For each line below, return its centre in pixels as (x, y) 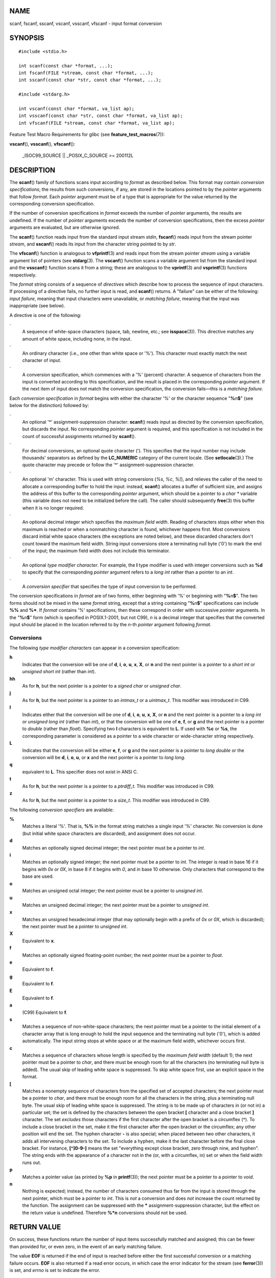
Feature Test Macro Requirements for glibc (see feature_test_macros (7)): (87, 134)
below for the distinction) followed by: (49, 405)
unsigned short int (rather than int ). (59, 672)
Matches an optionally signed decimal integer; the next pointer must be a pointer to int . (114, 848)
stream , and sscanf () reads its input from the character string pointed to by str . (93, 244)
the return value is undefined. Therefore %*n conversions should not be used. (105, 1213)
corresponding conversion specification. (52, 204)
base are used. (38, 876)
